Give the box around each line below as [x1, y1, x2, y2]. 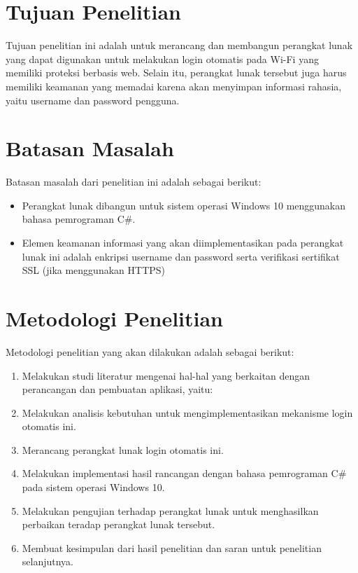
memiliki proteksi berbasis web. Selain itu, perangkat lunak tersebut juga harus [6, 65, 347, 80]
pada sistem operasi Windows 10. [22, 480, 165, 495]
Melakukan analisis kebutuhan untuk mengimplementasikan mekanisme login [22, 405, 353, 420]
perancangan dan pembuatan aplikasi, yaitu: [22, 382, 213, 396]
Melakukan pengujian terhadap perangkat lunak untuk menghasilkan [22, 503, 319, 518]
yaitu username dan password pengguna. [6, 92, 180, 107]
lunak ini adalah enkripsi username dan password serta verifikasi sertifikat [22, 249, 340, 263]
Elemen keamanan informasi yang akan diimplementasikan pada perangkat [22, 235, 344, 249]
